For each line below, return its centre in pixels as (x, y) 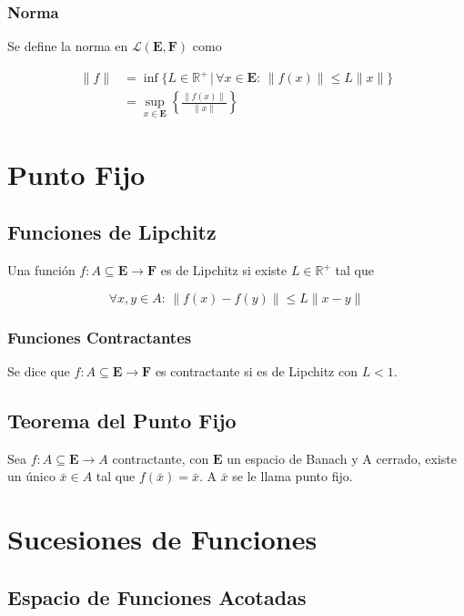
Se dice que (39, 370)
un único (31, 476)
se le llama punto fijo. (293, 476)
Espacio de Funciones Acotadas (157, 596)
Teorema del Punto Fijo (122, 420)
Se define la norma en (68, 46)
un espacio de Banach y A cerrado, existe (342, 458)
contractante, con (161, 458)
